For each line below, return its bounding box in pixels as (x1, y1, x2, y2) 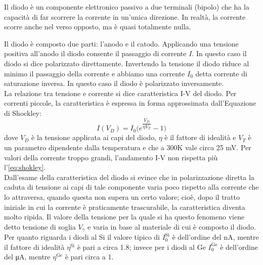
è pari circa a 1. (65, 251, 114, 262)
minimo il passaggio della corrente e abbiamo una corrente (4, 68, 185, 78)
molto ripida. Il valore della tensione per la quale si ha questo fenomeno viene (4, 211, 245, 222)
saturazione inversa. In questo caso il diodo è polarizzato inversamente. (4, 78, 224, 89)
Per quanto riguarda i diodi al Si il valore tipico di (4, 232, 160, 242)
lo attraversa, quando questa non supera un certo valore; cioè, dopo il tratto (4, 191, 240, 202)
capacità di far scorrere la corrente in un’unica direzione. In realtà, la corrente (4, 11, 246, 22)
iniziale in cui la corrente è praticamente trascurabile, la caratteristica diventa (4, 201, 245, 212)
